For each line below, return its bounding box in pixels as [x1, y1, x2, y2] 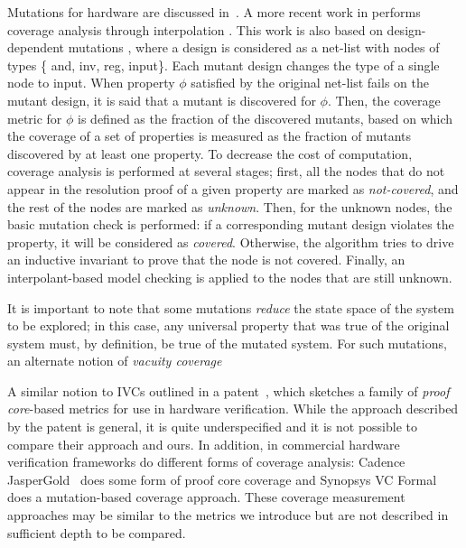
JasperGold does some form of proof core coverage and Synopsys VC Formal [7, 469, 437, 488]
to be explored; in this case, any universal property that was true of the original [7, 316, 450, 335]
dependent [7, 38, 65, 57]
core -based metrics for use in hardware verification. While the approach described [7, 399, 459, 418]
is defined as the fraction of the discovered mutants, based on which [78, 108, 453, 127]
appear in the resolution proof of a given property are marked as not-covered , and [7, 179, 459, 198]
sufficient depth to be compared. [7, 523, 186, 542]
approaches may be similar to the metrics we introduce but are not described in [7, 506, 449, 525]
